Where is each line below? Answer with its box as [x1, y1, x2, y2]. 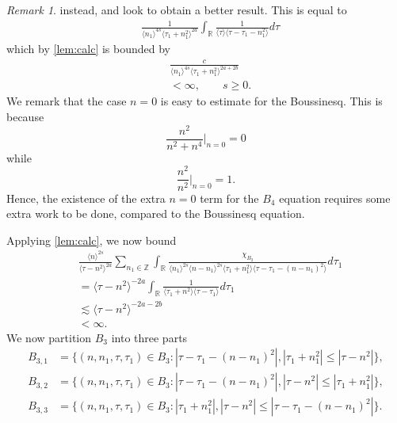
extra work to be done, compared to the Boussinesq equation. [6, 205, 305, 222]
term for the [200, 189, 259, 206]
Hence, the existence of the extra [6, 189, 166, 206]
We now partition [6, 329, 92, 345]
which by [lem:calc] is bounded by [6, 40, 170, 57]
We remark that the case [6, 93, 127, 109]
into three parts [111, 329, 188, 345]
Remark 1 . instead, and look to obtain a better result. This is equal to [6, 2, 347, 17]
